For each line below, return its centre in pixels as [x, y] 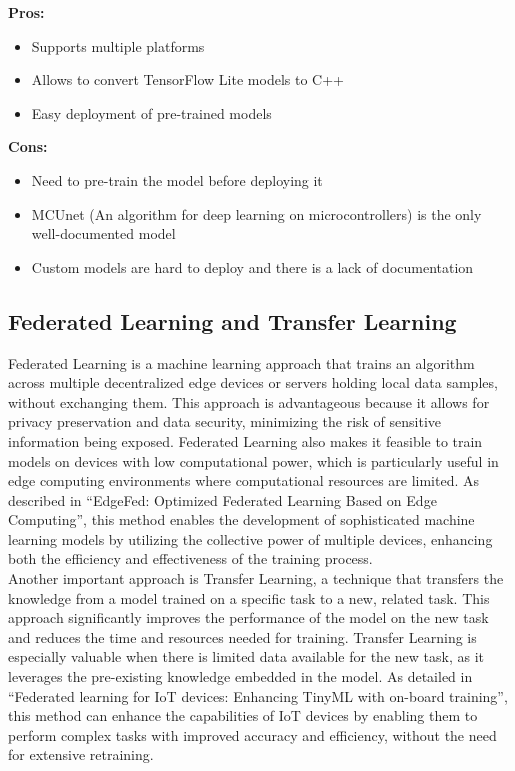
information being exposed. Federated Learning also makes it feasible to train [245, 440]
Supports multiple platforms [118, 45]
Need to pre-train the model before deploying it [177, 179]
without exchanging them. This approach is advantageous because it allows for [249, 401]
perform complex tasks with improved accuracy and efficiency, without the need [252, 734]
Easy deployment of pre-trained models [151, 112]
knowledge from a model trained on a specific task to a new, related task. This [249, 597]
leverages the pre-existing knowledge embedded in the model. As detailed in [240, 676]
